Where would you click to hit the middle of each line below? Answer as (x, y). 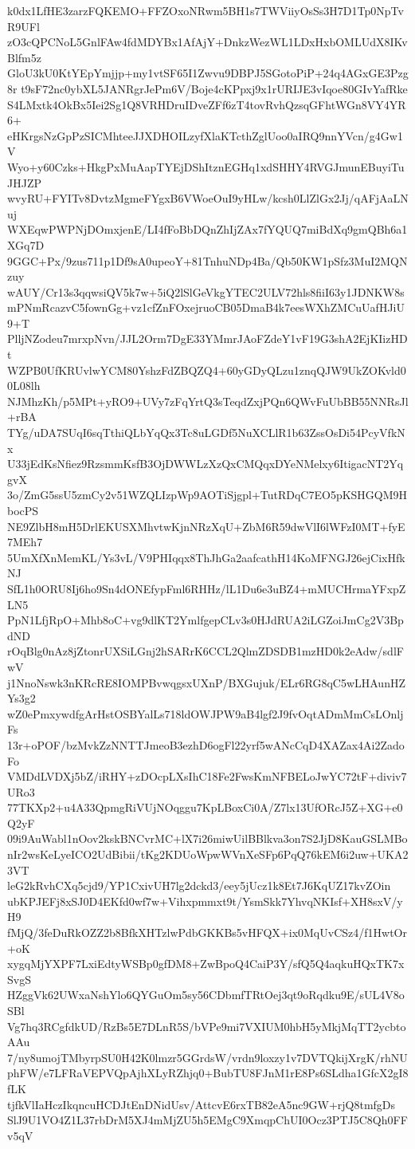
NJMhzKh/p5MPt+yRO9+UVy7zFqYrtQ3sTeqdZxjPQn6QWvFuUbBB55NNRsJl (208, 401)
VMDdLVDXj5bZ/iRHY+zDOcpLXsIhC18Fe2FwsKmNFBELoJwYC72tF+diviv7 (207, 776)
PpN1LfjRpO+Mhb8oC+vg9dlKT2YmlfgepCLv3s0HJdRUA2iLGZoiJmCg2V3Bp (206, 620)
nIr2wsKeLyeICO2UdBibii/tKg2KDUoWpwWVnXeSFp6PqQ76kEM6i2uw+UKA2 (208, 854)
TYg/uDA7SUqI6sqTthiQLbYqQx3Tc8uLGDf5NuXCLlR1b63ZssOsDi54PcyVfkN (206, 433)
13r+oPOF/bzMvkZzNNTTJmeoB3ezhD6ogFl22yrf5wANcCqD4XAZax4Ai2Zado (206, 744)
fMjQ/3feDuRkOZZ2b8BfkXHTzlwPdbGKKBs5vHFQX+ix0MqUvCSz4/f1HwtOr (207, 933)
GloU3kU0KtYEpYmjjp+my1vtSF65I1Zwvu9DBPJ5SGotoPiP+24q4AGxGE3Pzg (208, 73)
